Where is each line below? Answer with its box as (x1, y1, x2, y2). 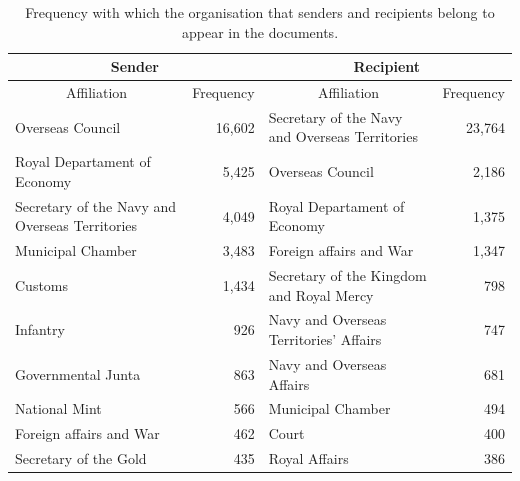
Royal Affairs (268, 448, 349, 469)
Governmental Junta (15, 363, 141, 384)
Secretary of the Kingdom (268, 265, 427, 286)
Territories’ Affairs (268, 329, 382, 350)
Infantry (15, 319, 65, 340)
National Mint (15, 398, 102, 419)
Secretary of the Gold (15, 448, 147, 469)
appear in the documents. (181, 21, 339, 42)
